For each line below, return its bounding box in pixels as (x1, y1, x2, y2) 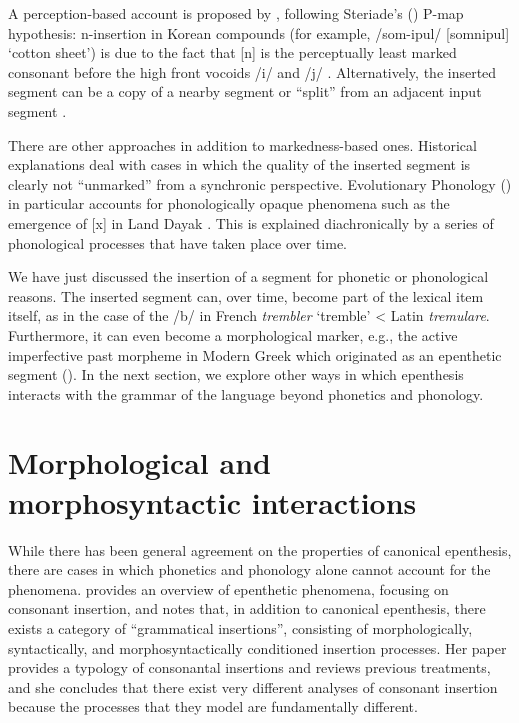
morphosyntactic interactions (8, 481, 417, 522)
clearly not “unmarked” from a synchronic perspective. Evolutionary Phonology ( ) (8, 173, 512, 194)
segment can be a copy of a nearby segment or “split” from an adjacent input (8, 81, 482, 102)
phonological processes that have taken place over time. (8, 232, 347, 253)
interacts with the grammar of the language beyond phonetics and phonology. (8, 383, 484, 404)
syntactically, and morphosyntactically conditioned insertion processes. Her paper (8, 637, 507, 658)
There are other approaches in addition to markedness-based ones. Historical (8, 134, 477, 155)
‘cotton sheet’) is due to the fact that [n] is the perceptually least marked (8, 42, 457, 63)
